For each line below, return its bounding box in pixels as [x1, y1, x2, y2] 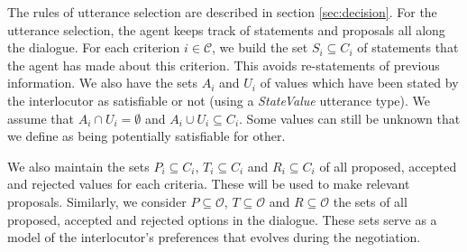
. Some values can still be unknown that [239, 108, 461, 127]
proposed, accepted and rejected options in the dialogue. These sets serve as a [7, 210, 437, 229]
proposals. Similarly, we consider [7, 191, 187, 210]
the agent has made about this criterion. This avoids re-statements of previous [7, 55, 440, 74]
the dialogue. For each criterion [7, 38, 180, 57]
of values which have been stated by [260, 73, 459, 92]
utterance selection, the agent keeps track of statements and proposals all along [7, 20, 445, 39]
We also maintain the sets [7, 156, 150, 175]
